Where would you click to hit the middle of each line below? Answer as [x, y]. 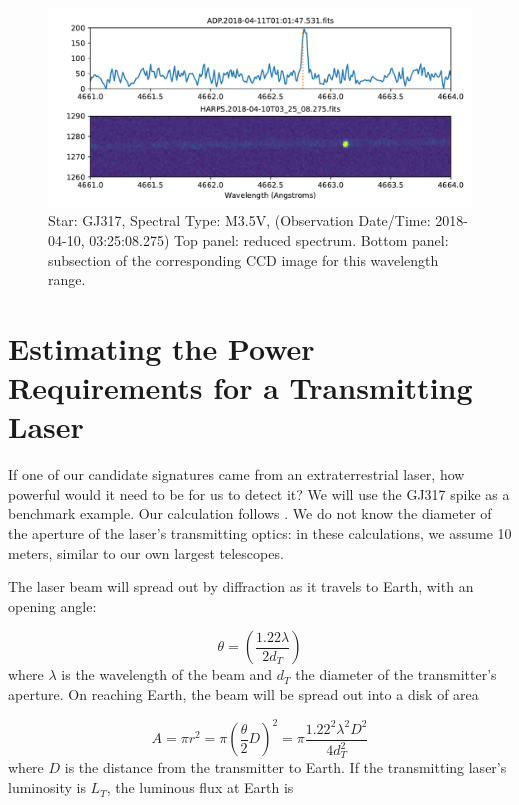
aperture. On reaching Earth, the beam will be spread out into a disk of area [243, 693]
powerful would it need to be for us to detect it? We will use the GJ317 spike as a [259, 493]
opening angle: [52, 605]
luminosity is [47, 787]
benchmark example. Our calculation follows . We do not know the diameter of [250, 513]
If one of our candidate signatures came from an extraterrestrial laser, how [236, 474]
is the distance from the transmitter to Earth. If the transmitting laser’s [285, 767]
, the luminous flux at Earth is [200, 787]
